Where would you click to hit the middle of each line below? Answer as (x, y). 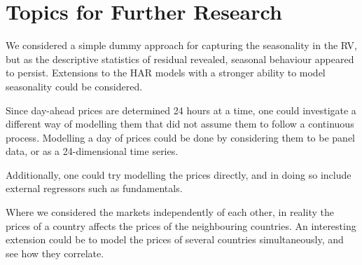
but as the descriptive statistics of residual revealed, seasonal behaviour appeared (180, 59)
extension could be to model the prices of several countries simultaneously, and (175, 239)
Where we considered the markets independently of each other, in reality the (170, 212)
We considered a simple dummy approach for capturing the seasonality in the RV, (181, 45)
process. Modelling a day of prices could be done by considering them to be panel (180, 137)
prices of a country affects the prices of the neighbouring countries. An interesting (181, 225)
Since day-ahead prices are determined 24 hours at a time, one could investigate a (181, 110)
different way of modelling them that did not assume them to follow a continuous (180, 124)
